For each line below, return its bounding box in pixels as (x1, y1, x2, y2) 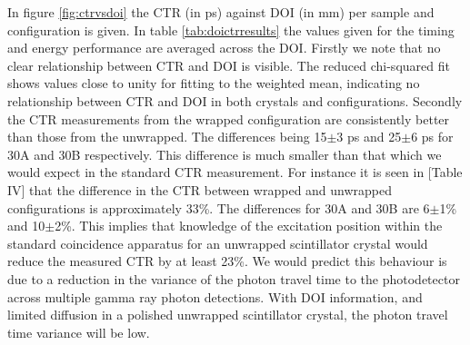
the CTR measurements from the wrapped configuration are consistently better (7, 109, 450, 128)
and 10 (7, 216, 45, 235)
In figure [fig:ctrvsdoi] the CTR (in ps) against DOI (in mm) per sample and (7, 3, 435, 21)
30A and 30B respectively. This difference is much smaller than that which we (7, 144, 442, 163)
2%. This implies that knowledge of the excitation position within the (55, 216, 443, 235)
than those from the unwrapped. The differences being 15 (7, 127, 327, 146)
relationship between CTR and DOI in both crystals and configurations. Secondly (7, 91, 463, 110)
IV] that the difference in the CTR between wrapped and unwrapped (7, 180, 393, 199)
